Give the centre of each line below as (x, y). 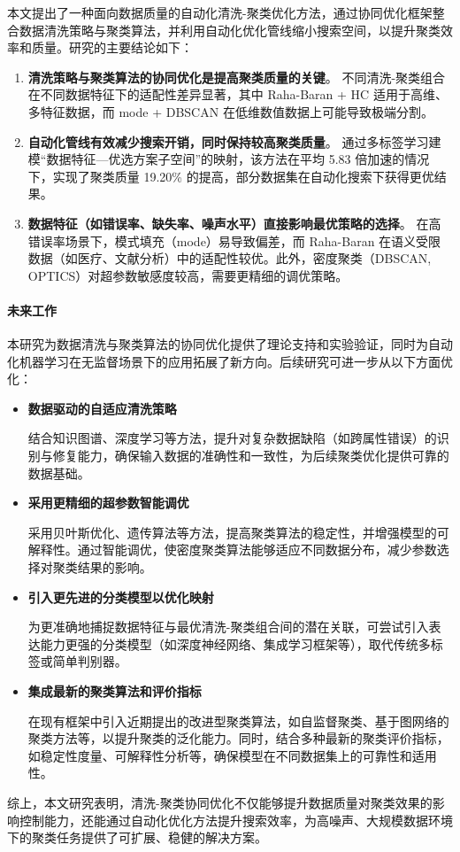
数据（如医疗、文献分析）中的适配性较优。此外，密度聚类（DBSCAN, (230, 258)
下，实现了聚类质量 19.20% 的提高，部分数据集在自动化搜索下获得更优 (231, 176)
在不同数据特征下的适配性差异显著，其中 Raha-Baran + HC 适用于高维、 (238, 94)
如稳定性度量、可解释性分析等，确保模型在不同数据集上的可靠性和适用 (232, 755)
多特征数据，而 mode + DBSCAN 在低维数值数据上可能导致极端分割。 (230, 111)
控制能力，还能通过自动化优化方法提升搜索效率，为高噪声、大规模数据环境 (236, 820)
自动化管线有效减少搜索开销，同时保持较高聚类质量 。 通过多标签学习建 (234, 141)
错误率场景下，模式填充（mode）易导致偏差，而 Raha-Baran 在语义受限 (234, 240)
